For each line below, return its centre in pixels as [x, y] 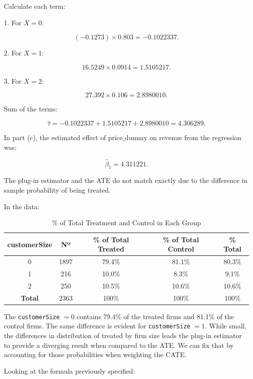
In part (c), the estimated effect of [55, 137]
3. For [13, 81]
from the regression [213, 137]
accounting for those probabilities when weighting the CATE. [95, 354]
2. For [13, 53]
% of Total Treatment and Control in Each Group [126, 223]
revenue [171, 138]
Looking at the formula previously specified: [70, 370]
